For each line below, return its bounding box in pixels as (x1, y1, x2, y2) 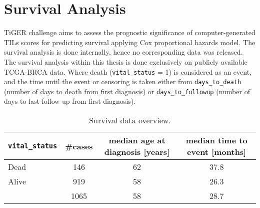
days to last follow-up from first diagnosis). (4, 96, 135, 106)
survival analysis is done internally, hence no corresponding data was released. (4, 47, 243, 57)
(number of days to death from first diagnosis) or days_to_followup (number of (4, 86, 250, 96)
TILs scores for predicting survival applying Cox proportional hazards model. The (4, 37, 255, 47)
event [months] (187, 146, 246, 158)
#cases (65, 140, 93, 152)
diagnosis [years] (104, 146, 170, 158)
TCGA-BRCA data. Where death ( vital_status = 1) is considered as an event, (4, 66, 251, 77)
